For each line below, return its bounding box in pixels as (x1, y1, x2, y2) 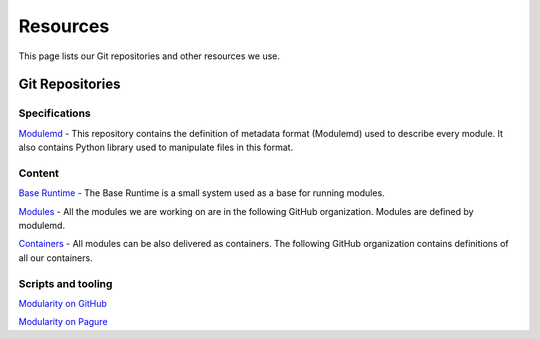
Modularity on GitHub (18, 297, 107, 309)
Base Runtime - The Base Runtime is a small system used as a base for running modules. (18, 187, 385, 199)
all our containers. (18, 251, 94, 264)
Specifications (18, 106, 91, 120)
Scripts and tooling (18, 276, 113, 290)
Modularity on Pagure (18, 316, 109, 328)
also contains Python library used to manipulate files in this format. (18, 141, 294, 154)
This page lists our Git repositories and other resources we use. (18, 50, 280, 62)
